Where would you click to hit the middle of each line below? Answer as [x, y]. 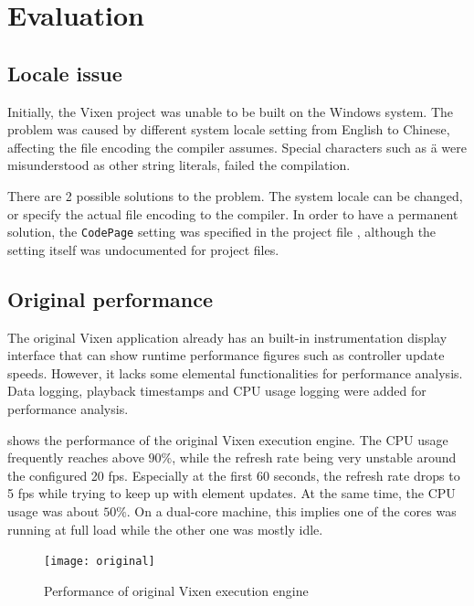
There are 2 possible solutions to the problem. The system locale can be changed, [235, 195]
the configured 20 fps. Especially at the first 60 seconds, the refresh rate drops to [234, 475]
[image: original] [100, 562]
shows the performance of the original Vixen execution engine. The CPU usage [228, 439]
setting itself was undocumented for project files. [143, 249]
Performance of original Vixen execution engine [176, 590]
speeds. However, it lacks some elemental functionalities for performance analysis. [235, 372]
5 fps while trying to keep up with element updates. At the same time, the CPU [232, 493]
